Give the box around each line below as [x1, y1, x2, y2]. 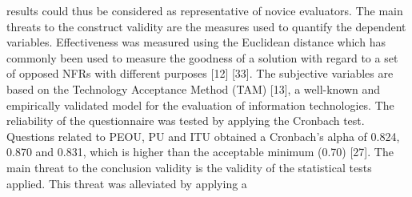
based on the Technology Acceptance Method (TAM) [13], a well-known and [6, 80, 381, 97]
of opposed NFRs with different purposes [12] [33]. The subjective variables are [6, 65, 394, 82]
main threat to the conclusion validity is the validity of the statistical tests [6, 159, 372, 175]
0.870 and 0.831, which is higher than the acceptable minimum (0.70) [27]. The [6, 143, 394, 160]
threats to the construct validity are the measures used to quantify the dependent [6, 18, 406, 34]
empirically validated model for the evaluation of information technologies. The [6, 96, 394, 113]
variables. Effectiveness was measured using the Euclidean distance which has [6, 34, 386, 50]
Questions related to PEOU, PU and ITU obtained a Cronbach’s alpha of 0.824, [6, 127, 400, 144]
